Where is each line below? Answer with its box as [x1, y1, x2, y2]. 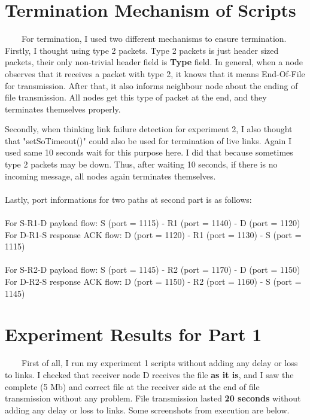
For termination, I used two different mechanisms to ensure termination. [21, 32, 287, 45]
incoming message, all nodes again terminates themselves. [5, 169, 216, 182]
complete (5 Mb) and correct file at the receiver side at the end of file [5, 380, 260, 392]
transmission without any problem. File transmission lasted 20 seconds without [5, 392, 301, 404]
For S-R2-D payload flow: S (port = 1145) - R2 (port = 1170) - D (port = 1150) [5, 263, 300, 276]
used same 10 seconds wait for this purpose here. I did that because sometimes [5, 146, 293, 159]
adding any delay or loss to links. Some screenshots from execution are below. [5, 403, 290, 416]
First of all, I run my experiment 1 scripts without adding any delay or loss [21, 357, 298, 369]
